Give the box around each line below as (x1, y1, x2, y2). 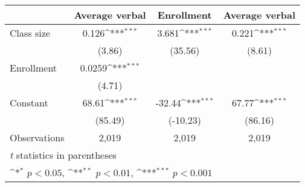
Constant (10, 96, 48, 109)
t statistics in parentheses (10, 148, 117, 162)
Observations (10, 130, 65, 144)
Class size (10, 26, 50, 40)
